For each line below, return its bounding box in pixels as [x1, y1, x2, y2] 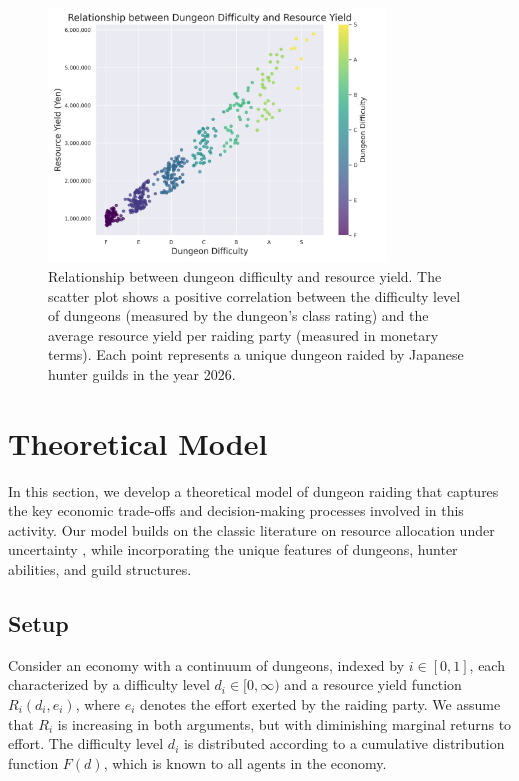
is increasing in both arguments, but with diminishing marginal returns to [57, 713, 512, 734]
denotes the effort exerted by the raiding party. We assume [140, 694, 501, 715]
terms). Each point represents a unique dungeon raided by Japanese [48, 344, 464, 365]
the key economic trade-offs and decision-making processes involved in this [8, 500, 464, 521]
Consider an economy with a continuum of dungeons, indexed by [8, 654, 405, 675]
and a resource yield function [284, 674, 462, 695]
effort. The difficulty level [8, 733, 164, 754]
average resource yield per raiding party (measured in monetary [48, 324, 439, 345]
